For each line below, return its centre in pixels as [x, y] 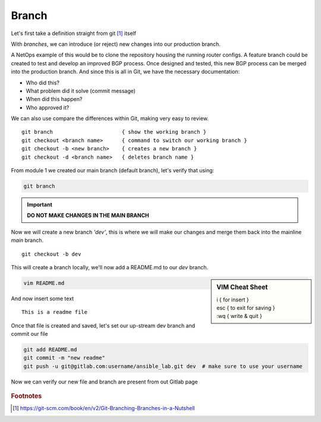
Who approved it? [48, 108]
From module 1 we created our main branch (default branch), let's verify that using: [113, 171]
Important [40, 204]
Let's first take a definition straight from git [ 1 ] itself [74, 33]
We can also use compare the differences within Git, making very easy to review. [110, 118]
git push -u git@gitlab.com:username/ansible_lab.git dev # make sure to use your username [163, 366]
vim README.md [44, 283]
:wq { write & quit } [240, 316]
